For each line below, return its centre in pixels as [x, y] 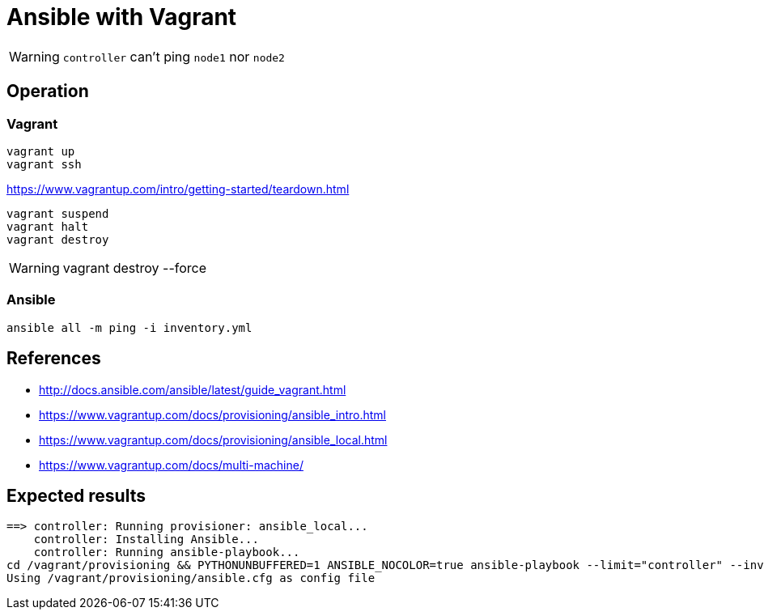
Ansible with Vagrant [122, 17]
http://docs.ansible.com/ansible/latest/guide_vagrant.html [193, 389]
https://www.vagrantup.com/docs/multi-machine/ [171, 465]
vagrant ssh [44, 164]
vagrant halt [48, 226]
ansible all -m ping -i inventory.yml [129, 327]
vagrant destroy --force [135, 268]
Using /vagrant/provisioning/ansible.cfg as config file [191, 578]
